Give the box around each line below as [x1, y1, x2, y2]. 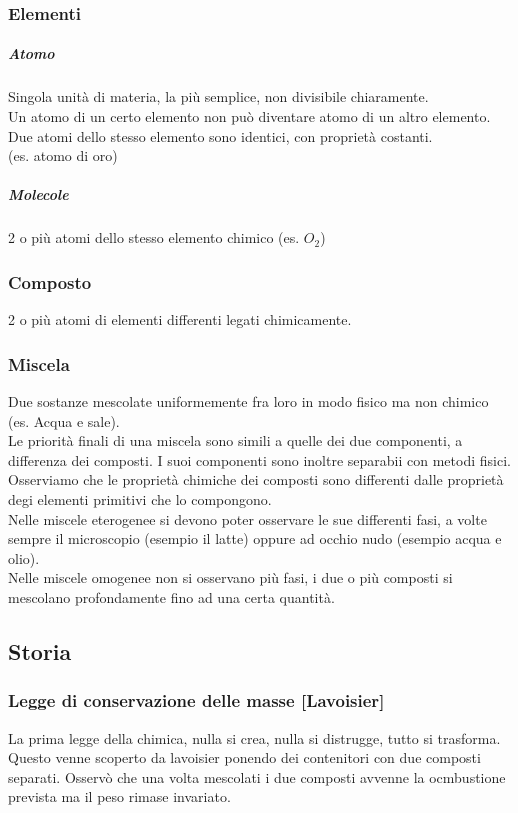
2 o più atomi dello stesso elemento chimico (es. [8, 227, 300, 248]
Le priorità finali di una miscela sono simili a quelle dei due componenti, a [8, 430, 463, 451]
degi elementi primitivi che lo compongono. [8, 488, 272, 509]
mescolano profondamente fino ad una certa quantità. [8, 586, 335, 607]
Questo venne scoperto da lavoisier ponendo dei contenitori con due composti [8, 747, 481, 768]
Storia [8, 635, 72, 666]
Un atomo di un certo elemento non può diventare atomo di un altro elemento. [8, 106, 491, 126]
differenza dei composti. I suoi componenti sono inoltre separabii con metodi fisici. [8, 449, 511, 470]
